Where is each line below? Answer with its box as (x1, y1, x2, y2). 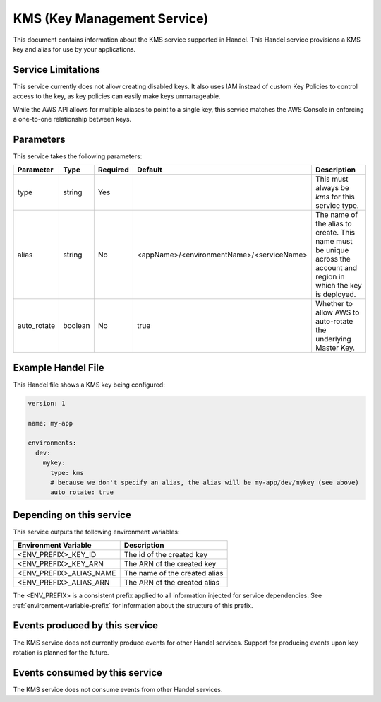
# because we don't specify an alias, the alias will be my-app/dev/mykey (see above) (50, 478, 359, 486)
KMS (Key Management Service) (13, 11, 208, 26)
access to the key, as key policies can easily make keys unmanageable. (13, 92, 221, 100)
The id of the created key (123, 550, 208, 560)
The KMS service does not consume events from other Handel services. (13, 685, 223, 694)
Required (97, 165, 130, 175)
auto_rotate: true (50, 489, 114, 496)
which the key (315, 281, 363, 291)
